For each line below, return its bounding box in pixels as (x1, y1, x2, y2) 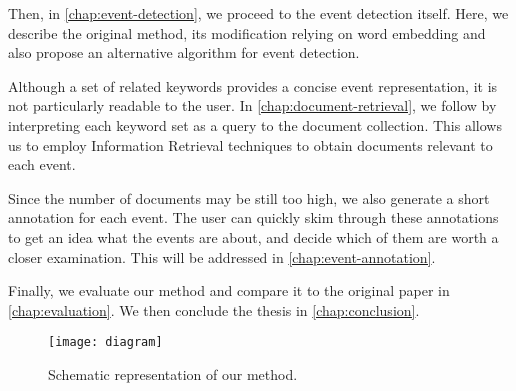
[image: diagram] (48, 335, 163, 350)
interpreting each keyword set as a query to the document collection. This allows (8, 114, 502, 135)
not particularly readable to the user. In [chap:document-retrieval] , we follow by (8, 95, 497, 116)
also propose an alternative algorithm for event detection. (8, 42, 360, 63)
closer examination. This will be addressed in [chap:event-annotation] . (8, 246, 436, 267)
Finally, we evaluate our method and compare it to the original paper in (8, 280, 450, 301)
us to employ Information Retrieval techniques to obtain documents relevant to (8, 134, 493, 155)
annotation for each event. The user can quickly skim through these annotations (8, 207, 499, 228)
